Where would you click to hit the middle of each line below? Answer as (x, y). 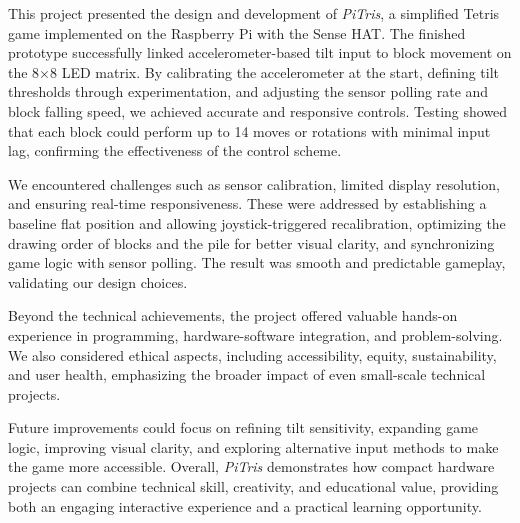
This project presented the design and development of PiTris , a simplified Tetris (254, 13)
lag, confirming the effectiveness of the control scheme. (175, 150)
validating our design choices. (98, 281)
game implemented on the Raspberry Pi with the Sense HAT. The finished (237, 32)
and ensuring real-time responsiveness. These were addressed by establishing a (247, 203)
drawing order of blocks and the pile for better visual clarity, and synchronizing (251, 242)
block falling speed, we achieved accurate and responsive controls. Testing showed (258, 110)
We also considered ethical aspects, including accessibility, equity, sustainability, (252, 354)
